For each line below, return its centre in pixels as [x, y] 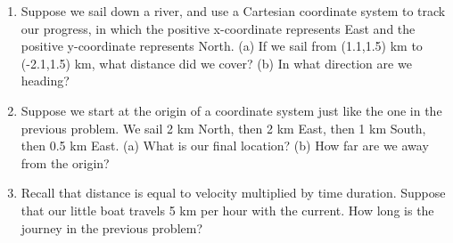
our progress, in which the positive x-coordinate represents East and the [218, 28]
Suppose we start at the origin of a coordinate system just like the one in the [231, 110]
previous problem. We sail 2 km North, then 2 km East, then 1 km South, [223, 128]
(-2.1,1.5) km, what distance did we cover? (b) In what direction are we [216, 63]
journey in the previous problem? [112, 227]
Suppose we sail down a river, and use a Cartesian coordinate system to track [233, 11]
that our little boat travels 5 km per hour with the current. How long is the [227, 210]
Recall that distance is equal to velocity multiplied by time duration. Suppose [233, 193]
